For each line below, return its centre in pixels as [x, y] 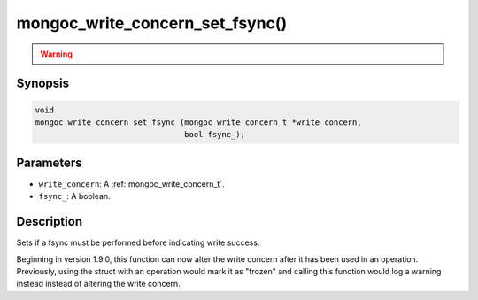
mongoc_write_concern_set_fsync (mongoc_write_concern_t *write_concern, [198, 122]
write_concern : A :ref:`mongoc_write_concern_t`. [131, 184]
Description [50, 222]
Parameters [49, 162]
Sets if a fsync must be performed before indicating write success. [138, 242]
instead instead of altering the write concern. [98, 284]
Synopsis [43, 84]
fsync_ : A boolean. [74, 196]
